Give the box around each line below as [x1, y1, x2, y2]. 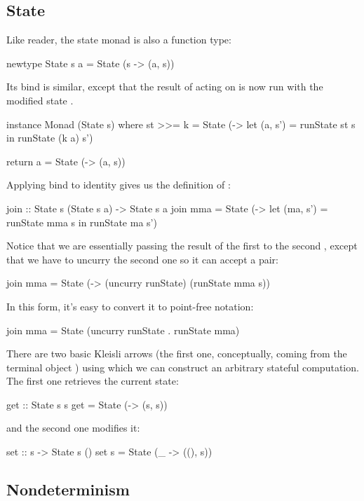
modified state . [6, 92, 74, 107]
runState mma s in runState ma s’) [6, 214, 157, 229]
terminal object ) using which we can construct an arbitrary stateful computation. [6, 359, 359, 374]
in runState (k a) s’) [6, 130, 93, 145]
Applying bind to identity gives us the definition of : [6, 177, 231, 192]
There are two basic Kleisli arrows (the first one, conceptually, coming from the [6, 346, 347, 361]
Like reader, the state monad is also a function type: [6, 32, 231, 47]
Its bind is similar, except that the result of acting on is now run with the [6, 79, 323, 94]
